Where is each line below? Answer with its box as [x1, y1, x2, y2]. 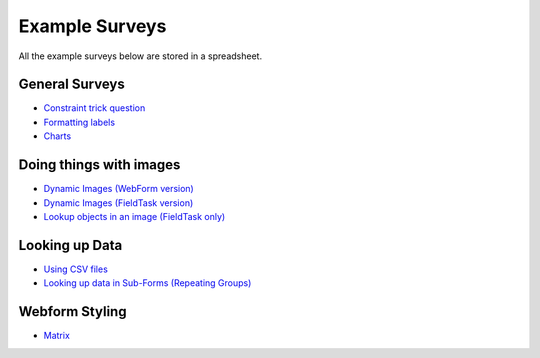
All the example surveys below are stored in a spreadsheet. [18, 50, 263, 62]
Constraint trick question [43, 102, 146, 114]
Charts [43, 130, 72, 142]
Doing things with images [18, 156, 181, 174]
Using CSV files [43, 263, 109, 275]
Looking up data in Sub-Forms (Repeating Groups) [43, 277, 252, 289]
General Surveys [18, 76, 125, 93]
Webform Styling [18, 303, 127, 320]
